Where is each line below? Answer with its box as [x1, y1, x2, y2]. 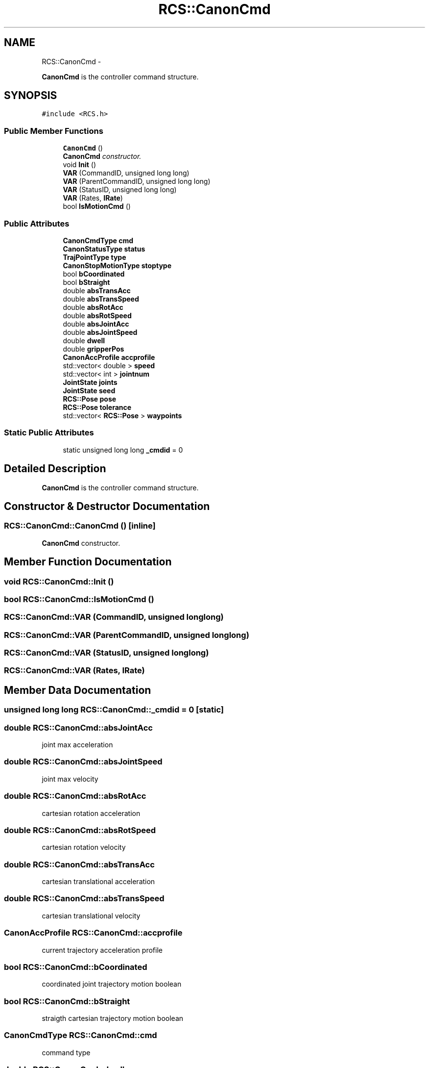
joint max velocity [42, 774, 98, 783]
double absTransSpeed [63, 294, 139, 303]
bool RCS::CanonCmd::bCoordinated [4, 962, 147, 972]
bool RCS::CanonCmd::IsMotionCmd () [4, 594, 154, 604]
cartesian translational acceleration [42, 877, 155, 886]
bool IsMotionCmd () [63, 202, 131, 211]
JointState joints [63, 378, 118, 386]
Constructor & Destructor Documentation [4, 500, 210, 512]
